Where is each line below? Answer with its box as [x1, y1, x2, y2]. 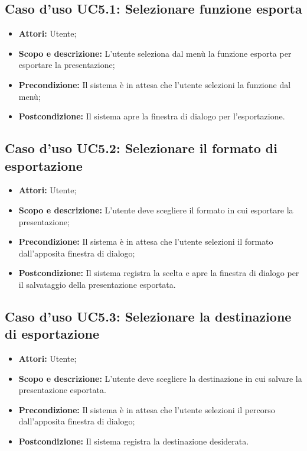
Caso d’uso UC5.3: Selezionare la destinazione [5, 307, 292, 325]
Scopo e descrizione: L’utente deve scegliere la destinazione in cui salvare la [18, 372, 302, 384]
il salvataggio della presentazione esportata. [18, 278, 176, 290]
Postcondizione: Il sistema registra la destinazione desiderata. [18, 435, 249, 447]
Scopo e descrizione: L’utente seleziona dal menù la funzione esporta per [18, 47, 292, 59]
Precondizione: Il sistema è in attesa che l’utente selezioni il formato [18, 235, 273, 248]
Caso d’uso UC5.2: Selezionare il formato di [5, 139, 277, 157]
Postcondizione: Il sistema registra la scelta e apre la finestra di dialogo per [18, 267, 299, 279]
